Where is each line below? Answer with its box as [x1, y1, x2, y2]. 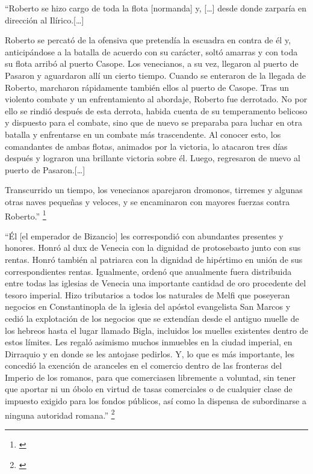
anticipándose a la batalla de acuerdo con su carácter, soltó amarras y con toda [5, 45, 298, 58]
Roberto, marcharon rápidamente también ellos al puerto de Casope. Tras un [5, 81, 289, 93]
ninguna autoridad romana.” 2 [5, 407, 115, 421]
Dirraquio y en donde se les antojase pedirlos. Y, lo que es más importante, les [5, 347, 295, 360]
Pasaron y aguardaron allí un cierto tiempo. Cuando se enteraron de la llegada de [5, 69, 306, 81]
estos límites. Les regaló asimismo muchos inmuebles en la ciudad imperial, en [5, 336, 293, 348]
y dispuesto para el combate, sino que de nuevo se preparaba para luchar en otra [5, 116, 303, 129]
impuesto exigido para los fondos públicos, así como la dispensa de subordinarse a [5, 395, 306, 407]
